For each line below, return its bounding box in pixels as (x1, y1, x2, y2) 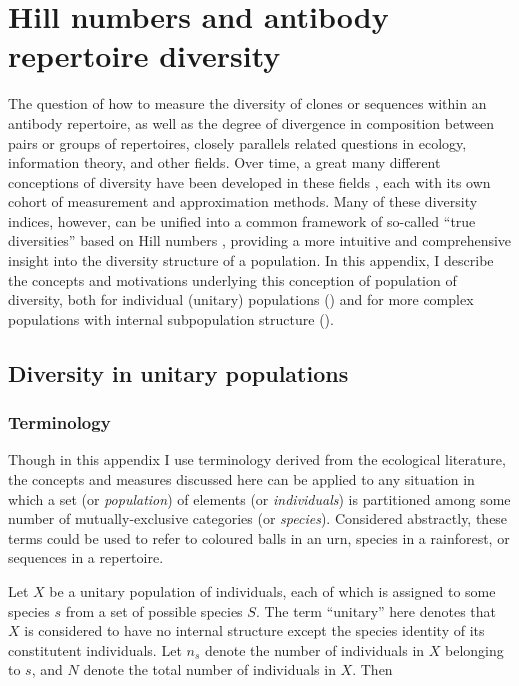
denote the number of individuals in (204, 639, 425, 660)
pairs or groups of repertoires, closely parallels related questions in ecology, (8, 132, 467, 153)
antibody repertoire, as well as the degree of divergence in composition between (8, 112, 495, 133)
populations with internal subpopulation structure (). (8, 308, 334, 329)
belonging (444, 639, 504, 660)
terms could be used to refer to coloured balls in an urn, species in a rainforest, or (8, 527, 510, 548)
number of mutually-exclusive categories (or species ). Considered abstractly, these (8, 508, 508, 529)
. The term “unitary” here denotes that (255, 600, 497, 621)
